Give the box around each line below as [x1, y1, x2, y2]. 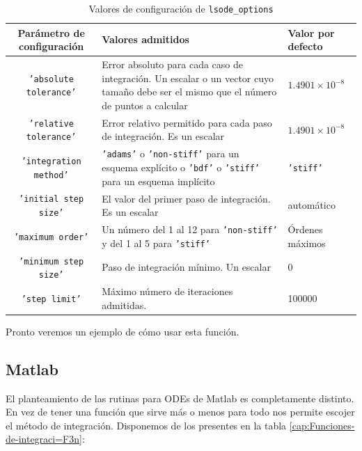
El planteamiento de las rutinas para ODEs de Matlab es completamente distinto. [6, 390, 354, 405]
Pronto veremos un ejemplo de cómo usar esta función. [6, 324, 239, 338]
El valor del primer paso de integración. [102, 191, 271, 205]
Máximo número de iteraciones [102, 284, 233, 299]
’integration [21, 157, 81, 167]
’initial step [19, 194, 84, 205]
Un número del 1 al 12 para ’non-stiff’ [102, 222, 278, 236]
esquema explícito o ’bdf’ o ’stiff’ [102, 159, 260, 174]
